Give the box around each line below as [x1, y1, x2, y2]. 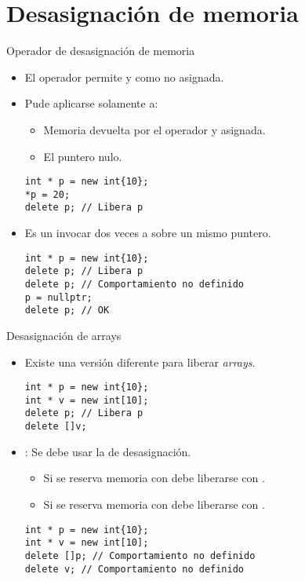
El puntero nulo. [43, 148, 122, 164]
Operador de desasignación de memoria [6, 42, 195, 59]
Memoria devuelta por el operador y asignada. [43, 121, 266, 137]
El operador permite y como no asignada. [24, 68, 224, 85]
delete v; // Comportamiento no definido [24, 563, 244, 575]
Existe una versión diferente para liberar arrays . [24, 353, 256, 370]
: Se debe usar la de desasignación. [24, 443, 191, 459]
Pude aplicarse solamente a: [24, 95, 158, 111]
